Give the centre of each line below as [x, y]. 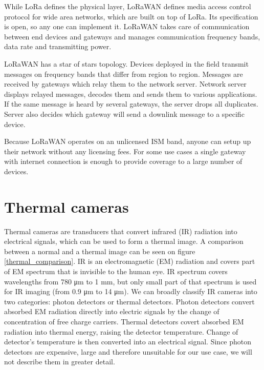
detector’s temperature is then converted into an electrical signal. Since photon [128, 342]
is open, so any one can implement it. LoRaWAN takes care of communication [127, 26]
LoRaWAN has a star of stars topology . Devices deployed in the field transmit [126, 63]
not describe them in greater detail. [60, 362]
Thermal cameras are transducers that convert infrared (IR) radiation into [121, 231]
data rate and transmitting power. [58, 46]
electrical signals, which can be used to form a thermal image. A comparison [124, 241]
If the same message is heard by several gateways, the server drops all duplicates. [131, 104]
